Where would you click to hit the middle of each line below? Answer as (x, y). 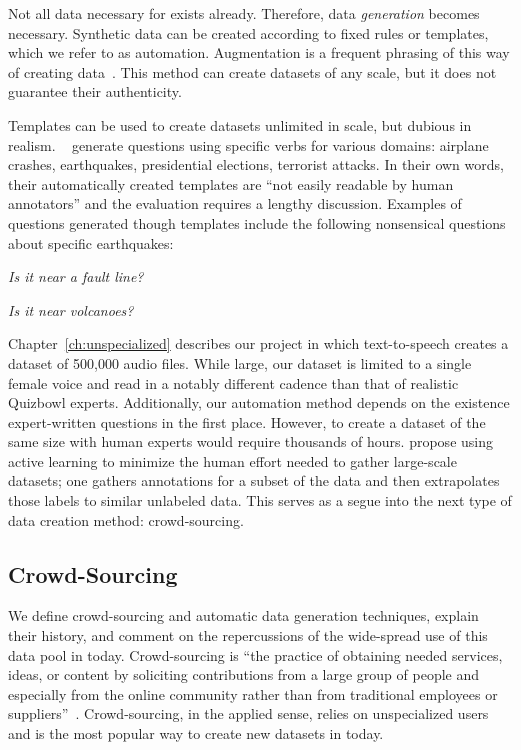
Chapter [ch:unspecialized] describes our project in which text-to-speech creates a (258, 343)
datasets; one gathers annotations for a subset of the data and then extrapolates (254, 480)
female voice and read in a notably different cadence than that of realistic (233, 382)
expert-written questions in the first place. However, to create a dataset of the (247, 421)
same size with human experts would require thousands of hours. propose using (250, 441)
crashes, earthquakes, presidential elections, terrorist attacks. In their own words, (256, 164)
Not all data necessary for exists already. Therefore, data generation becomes (244, 13)
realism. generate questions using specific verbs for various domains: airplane (248, 144)
